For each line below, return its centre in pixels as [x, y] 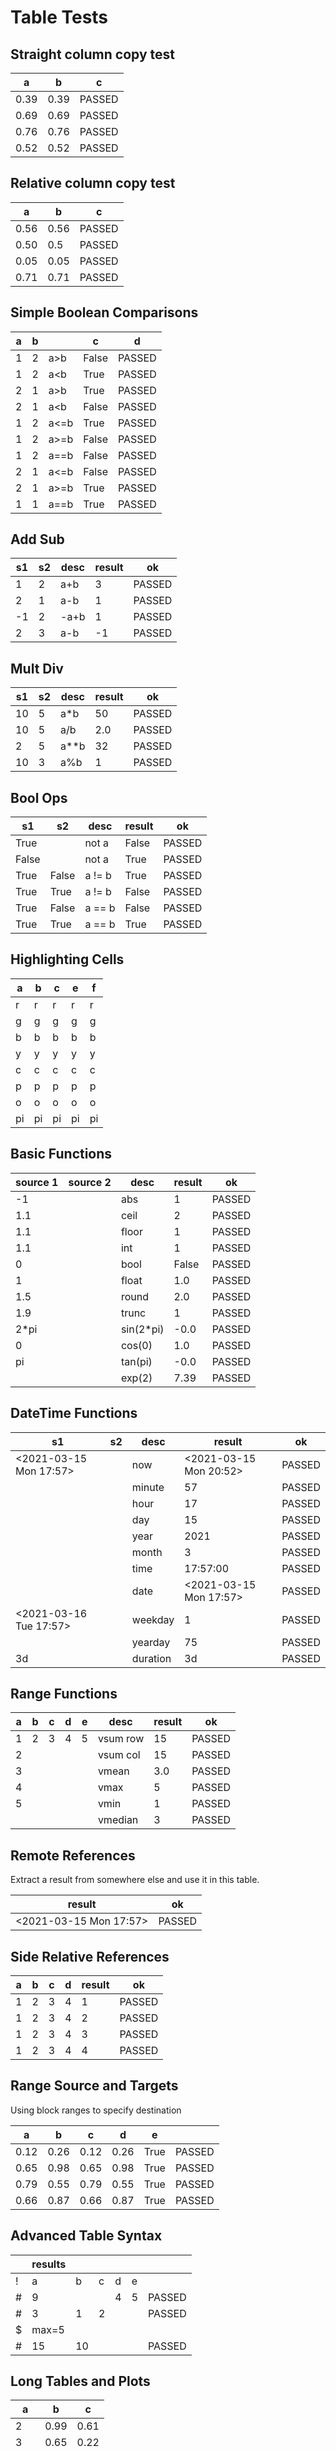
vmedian [118, 1820]
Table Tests [59, 17]
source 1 [37, 1182]
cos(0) [136, 1345]
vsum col [119, 1755]
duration [151, 1658]
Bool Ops [39, 797]
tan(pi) [136, 1361]
